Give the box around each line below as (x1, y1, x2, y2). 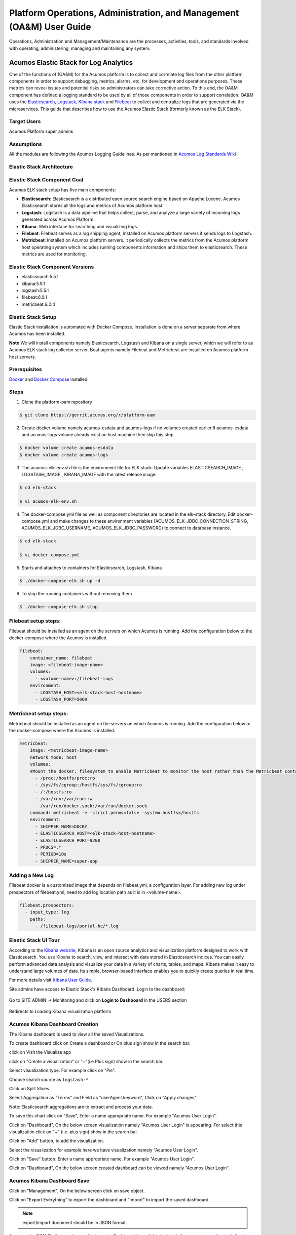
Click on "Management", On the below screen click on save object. (9, 1188, 145, 1194)
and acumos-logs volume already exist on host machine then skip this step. (21, 432, 175, 438)
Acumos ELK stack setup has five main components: (9, 187, 116, 193)
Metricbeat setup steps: (9, 710, 69, 717)
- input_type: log (25, 909, 69, 915)
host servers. (9, 354, 37, 360)
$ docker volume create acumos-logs (19, 452, 109, 457)
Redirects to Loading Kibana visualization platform (9, 1008, 111, 1015)
